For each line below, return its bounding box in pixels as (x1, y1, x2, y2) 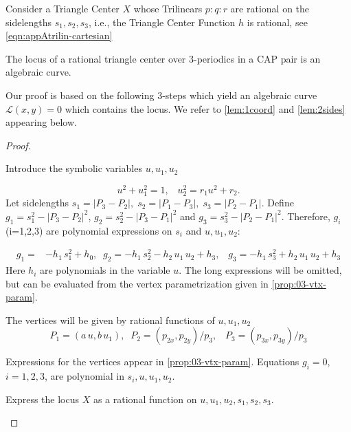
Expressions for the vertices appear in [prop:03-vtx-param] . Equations (5, 354, 299, 369)
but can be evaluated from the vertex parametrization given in (5, 276, 269, 290)
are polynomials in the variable (40, 263, 170, 277)
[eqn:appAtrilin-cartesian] (5, 28, 113, 43)
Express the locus (5, 391, 80, 406)
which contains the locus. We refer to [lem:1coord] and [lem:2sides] (65, 101, 346, 116)
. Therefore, (281, 208, 330, 223)
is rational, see (247, 14, 308, 29)
